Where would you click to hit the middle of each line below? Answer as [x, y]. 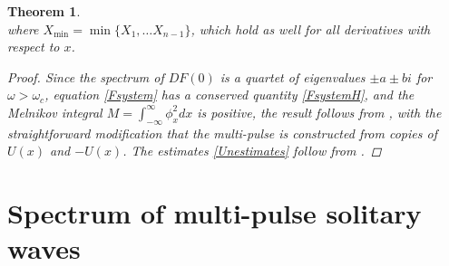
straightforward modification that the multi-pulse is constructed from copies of [222, 133]
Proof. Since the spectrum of [86, 76]
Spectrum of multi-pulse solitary [215, 213]
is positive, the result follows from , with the [319, 112]
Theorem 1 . [44, 11]
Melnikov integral [55, 112]
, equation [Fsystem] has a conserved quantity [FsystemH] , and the [229, 95]
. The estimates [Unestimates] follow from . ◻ [252, 151]
